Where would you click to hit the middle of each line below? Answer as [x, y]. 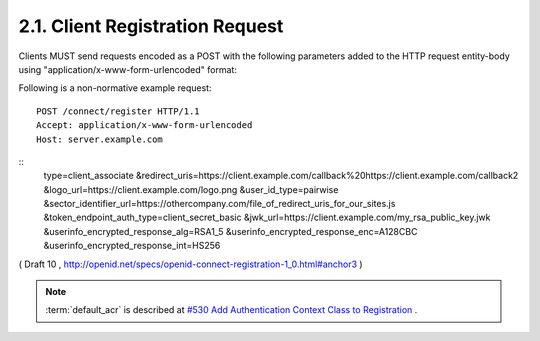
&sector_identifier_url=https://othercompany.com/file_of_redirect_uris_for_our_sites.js [219, 204]
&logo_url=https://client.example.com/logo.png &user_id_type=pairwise [191, 189]
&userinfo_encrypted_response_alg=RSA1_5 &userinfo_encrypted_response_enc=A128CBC [230, 231]
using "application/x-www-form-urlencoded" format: [127, 69]
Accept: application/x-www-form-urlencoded [144, 125]
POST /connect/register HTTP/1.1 [118, 111]
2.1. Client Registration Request [151, 26]
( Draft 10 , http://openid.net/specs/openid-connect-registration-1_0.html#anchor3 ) [191, 264]
